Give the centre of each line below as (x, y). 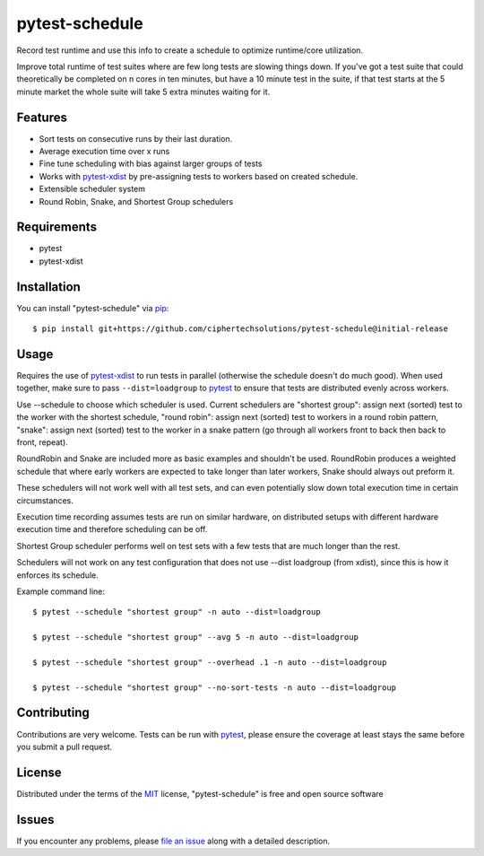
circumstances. (45, 500)
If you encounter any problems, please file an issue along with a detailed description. (173, 841)
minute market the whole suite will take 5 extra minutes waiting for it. (143, 92)
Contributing (53, 713)
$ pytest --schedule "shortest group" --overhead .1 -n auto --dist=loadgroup (210, 662)
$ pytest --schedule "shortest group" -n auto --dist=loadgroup (177, 612)
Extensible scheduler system (92, 189)
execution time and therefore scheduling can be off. (112, 529)
